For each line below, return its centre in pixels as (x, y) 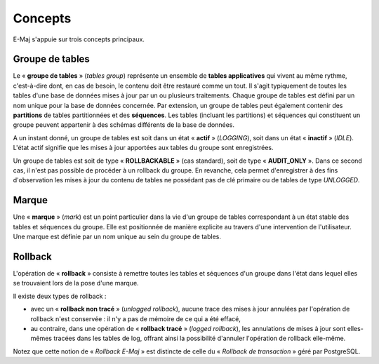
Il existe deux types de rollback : (60, 296)
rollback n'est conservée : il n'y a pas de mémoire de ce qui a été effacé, (136, 318)
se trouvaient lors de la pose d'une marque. (76, 283)
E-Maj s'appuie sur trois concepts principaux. (79, 39)
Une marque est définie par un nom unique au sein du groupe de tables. (117, 237)
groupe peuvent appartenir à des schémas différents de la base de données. (124, 125)
